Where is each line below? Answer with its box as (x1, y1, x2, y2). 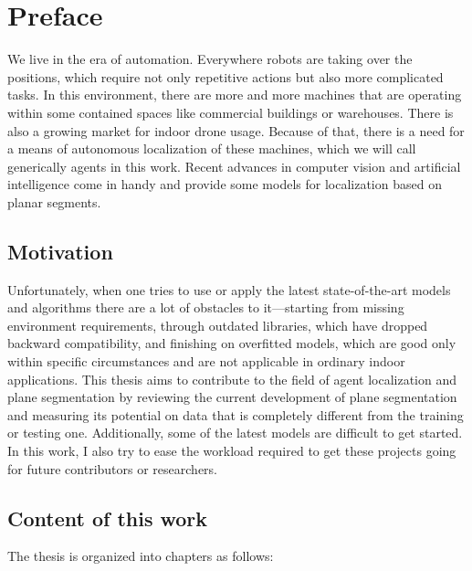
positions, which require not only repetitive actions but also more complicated (7, 67, 444, 86)
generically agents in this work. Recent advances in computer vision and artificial (7, 156, 461, 175)
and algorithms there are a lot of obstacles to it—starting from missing (7, 298, 404, 317)
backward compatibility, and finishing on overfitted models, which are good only (7, 333, 456, 353)
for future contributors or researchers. (7, 459, 218, 478)
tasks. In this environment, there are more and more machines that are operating (7, 85, 462, 104)
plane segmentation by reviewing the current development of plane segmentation (7, 387, 457, 407)
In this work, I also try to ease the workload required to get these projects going (7, 441, 456, 460)
